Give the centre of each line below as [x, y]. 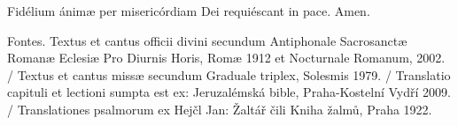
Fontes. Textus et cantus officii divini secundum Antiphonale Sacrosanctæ [207, 40]
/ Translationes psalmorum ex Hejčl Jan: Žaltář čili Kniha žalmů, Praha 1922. [220, 109]
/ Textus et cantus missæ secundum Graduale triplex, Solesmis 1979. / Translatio [229, 74]
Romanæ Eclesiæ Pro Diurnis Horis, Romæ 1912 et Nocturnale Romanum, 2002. [226, 58]
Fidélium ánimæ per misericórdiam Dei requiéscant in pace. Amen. [189, 11]
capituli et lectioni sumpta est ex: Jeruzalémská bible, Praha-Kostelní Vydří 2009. [229, 92]
